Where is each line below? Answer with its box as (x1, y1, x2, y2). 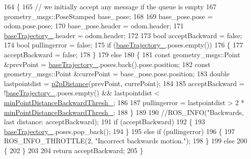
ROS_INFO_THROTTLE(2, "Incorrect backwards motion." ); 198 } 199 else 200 (4, 136, 248, 146)
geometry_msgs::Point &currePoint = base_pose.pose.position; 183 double (4, 68, 230, 79)
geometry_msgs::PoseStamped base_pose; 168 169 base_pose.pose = (4, 11, 213, 21)
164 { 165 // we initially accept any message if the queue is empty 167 (4, 1, 217, 11)
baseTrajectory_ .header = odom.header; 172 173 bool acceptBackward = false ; (4, 30, 242, 40)
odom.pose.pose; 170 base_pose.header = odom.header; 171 (4, 21, 184, 31)
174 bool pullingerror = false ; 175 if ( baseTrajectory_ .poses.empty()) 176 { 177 (4, 40, 243, 50)
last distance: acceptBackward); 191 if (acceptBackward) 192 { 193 (4, 116, 205, 127)
